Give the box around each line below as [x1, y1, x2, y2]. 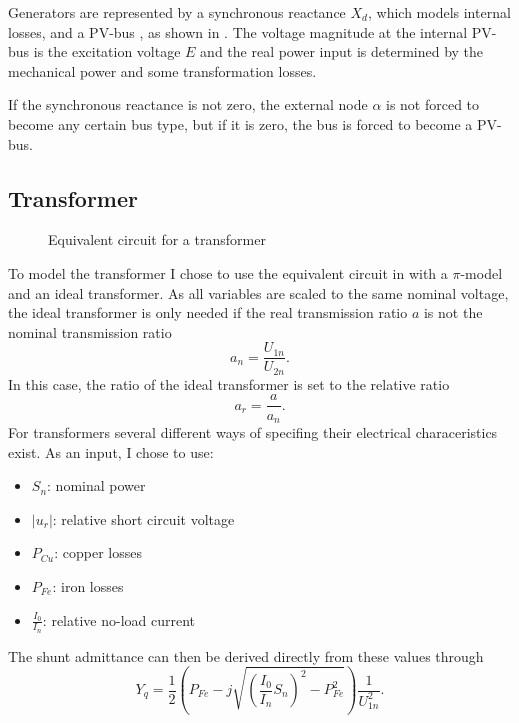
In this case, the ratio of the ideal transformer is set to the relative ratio [8, 373, 450, 394]
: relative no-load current [42, 609, 196, 630]
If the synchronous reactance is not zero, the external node [8, 94, 368, 115]
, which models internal [367, 2, 511, 22]
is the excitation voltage [33, 41, 181, 62]
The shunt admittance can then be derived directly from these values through [8, 645, 484, 666]
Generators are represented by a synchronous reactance [8, 2, 346, 22]
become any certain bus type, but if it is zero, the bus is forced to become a [8, 113, 473, 134]
